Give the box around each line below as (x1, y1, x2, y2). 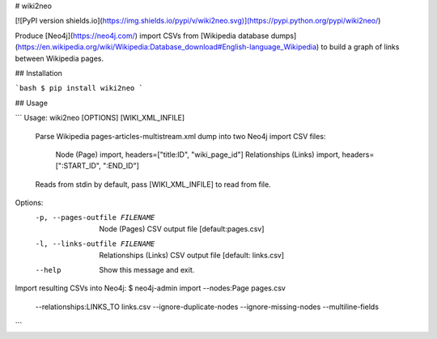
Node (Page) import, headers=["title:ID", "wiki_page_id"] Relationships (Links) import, (55, 150, 341, 159)
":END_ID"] (102, 161, 139, 171)
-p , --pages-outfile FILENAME (35, 213, 155, 222)
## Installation (15, 68, 62, 78)
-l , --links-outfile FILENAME (35, 239, 155, 248)
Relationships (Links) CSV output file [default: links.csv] (99, 250, 285, 260)
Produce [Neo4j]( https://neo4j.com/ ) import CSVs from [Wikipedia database (15, 31, 269, 40)
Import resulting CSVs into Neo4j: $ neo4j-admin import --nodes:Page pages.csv (15, 283, 286, 293)
